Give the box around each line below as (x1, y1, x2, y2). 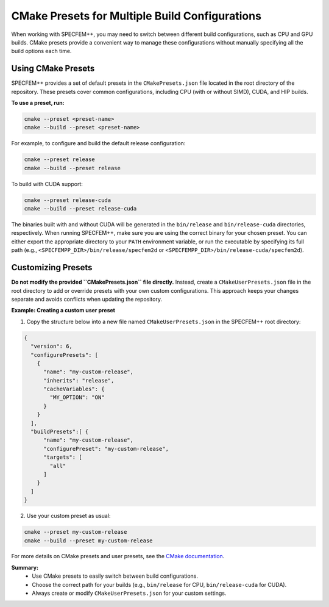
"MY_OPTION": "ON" (49, 394, 105, 401)
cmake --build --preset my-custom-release (24, 537, 153, 544)
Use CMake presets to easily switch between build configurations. (32, 572, 198, 580)
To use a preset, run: (11, 99, 65, 107)
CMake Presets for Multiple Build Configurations (11, 9, 262, 23)
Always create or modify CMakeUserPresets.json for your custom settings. (32, 589, 227, 597)
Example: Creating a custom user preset (11, 307, 116, 314)
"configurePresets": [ (30, 351, 99, 358)
